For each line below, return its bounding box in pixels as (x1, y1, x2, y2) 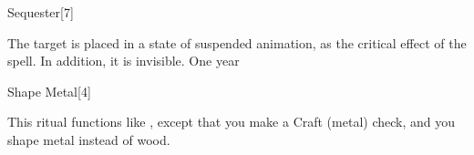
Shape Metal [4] (7, 81, 91, 100)
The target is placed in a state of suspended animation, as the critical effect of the (7, 33, 467, 52)
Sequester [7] (7, 3, 74, 21)
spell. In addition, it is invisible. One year (7, 51, 240, 70)
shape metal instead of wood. (7, 129, 170, 149)
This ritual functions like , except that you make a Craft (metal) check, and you (7, 112, 455, 131)
